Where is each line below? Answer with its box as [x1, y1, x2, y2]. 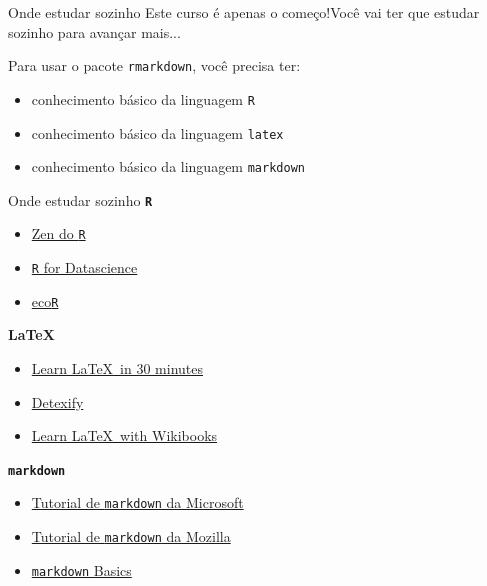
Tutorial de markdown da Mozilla [31, 526, 231, 547]
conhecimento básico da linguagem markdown [31, 156, 305, 177]
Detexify [31, 391, 84, 412]
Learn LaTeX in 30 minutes [31, 358, 204, 379]
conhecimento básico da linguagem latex [31, 122, 284, 143]
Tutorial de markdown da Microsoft [31, 492, 244, 513]
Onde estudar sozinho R [8, 189, 153, 210]
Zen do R [31, 223, 86, 244]
